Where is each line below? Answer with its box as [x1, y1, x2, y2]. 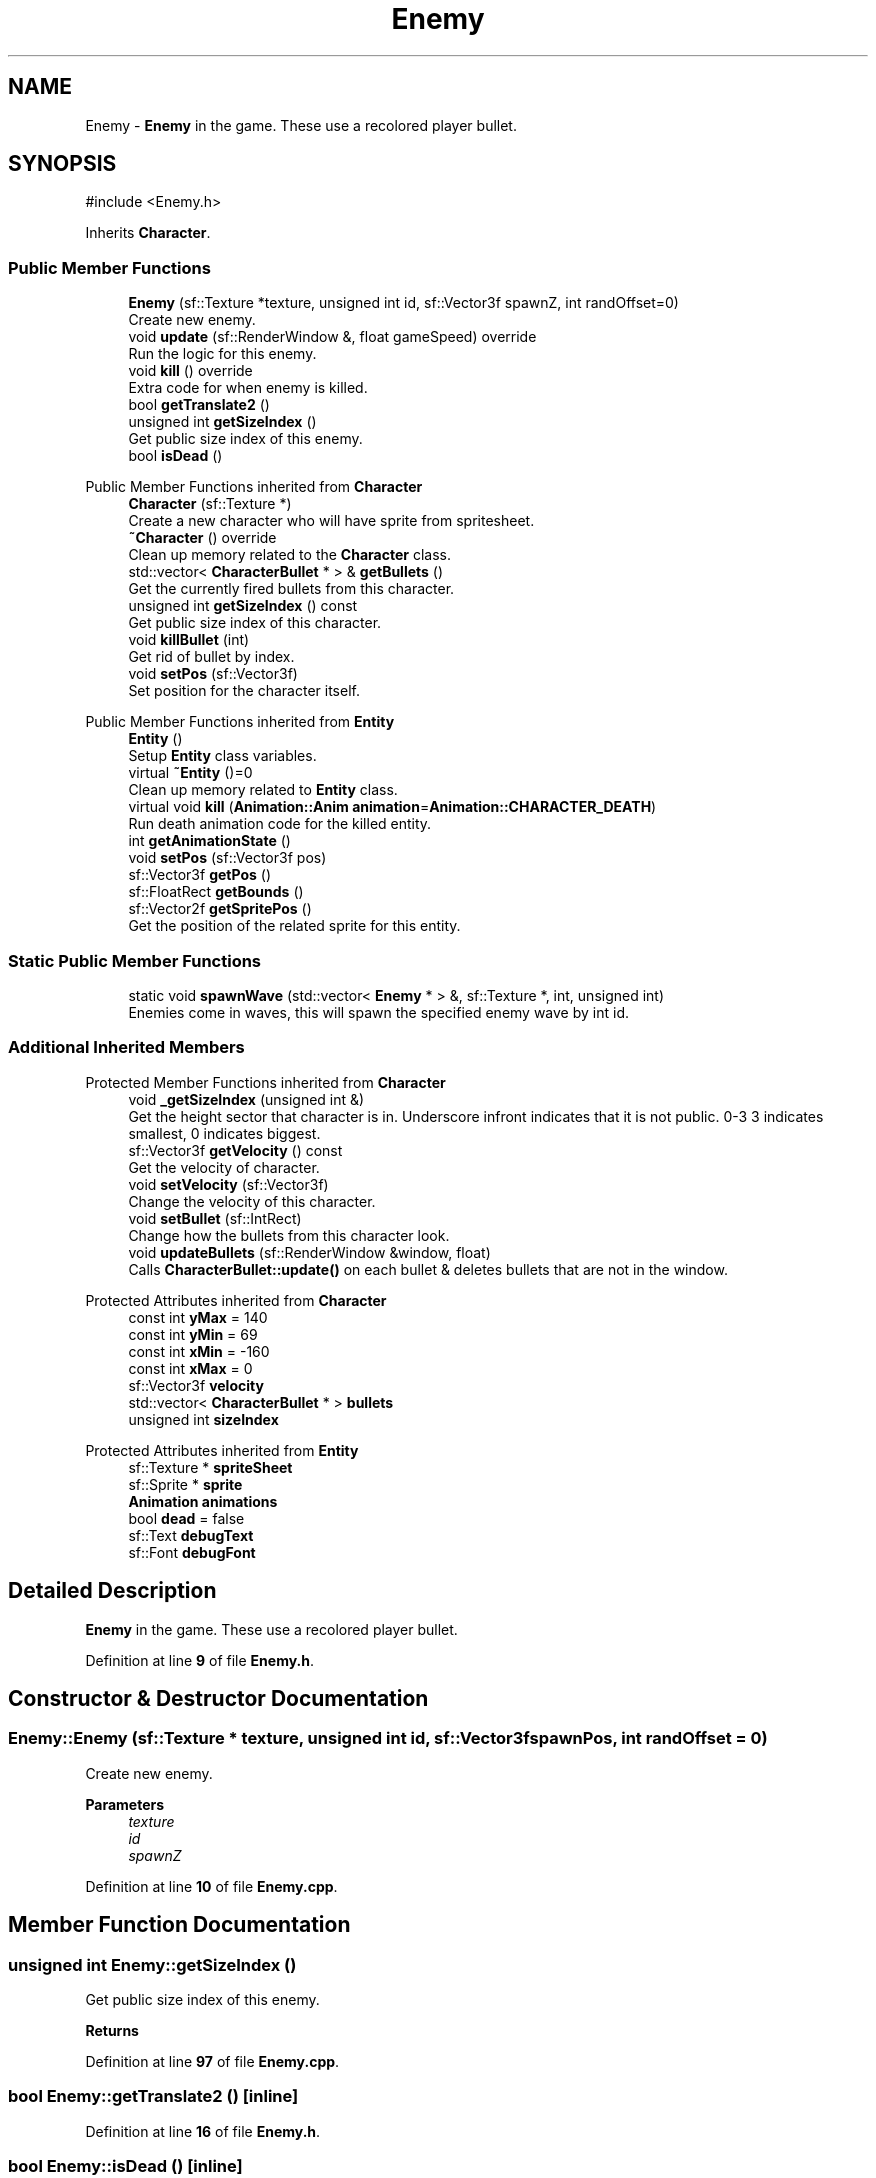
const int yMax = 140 [128, 1308, 268, 1326]
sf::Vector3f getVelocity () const [128, 1141, 343, 1159]
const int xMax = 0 [128, 1359, 253, 1377]
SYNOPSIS [8, 151, 117, 177]
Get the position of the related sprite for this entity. [128, 917, 461, 935]
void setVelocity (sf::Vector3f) [128, 1175, 329, 1193]
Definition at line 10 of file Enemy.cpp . [85, 1877, 338, 1895]
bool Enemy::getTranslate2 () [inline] [8, 2086, 299, 2107]
